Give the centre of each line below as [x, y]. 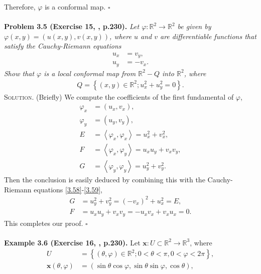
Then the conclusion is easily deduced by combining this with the [105, 179]
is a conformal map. [75, 7]
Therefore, [20, 7]
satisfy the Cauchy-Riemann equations [63, 46]
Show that [19, 73]
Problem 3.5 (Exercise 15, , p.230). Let [72, 26]
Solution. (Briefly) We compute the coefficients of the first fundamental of [119, 96]
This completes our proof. [44, 223]
